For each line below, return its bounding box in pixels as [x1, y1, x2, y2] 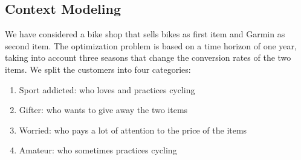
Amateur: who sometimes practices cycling [19, 144, 177, 156]
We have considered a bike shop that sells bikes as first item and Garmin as [5, 28, 285, 40]
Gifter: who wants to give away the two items [19, 103, 188, 116]
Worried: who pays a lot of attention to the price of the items [19, 123, 247, 136]
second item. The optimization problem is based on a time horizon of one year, [5, 39, 297, 52]
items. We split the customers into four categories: [5, 63, 191, 75]
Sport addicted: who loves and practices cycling [19, 83, 195, 96]
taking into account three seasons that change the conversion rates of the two [5, 51, 291, 64]
